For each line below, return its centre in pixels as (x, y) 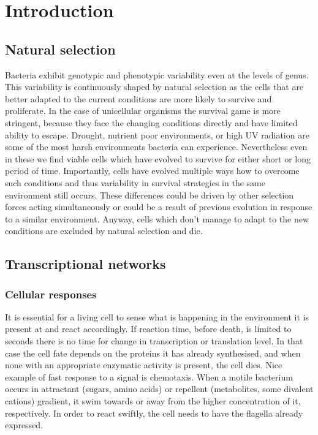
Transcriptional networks (85, 264)
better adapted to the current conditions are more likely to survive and (138, 98)
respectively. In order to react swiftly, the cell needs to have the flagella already (154, 413)
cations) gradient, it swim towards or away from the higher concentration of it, (153, 401)
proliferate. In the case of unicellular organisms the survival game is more (143, 111)
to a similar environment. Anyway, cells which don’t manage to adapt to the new (157, 218)
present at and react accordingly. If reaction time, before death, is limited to (148, 329)
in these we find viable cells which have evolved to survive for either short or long (158, 158)
